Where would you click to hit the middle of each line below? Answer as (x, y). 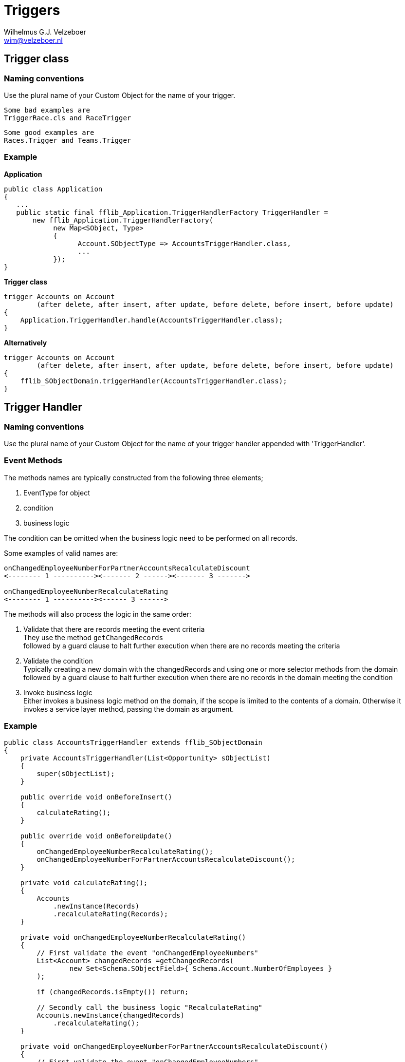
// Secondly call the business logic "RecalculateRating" (150, 1008)
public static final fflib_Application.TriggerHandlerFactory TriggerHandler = (172, 212)
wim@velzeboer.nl (33, 40)
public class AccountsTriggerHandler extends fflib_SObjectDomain (133, 743)
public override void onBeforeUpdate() (96, 836)
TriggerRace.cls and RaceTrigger (68, 118)
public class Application (53, 189)
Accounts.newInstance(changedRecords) (110, 1015)
